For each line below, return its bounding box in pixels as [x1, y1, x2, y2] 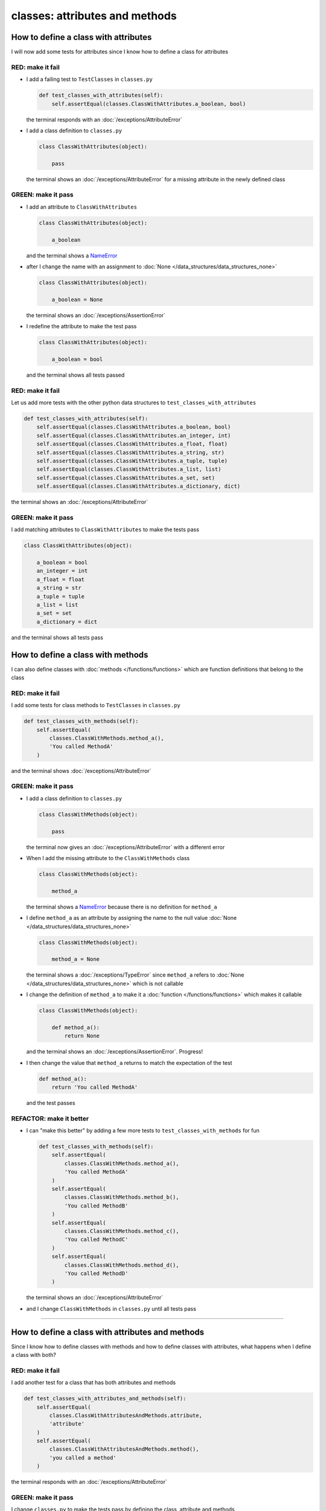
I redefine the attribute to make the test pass [26, 323, 137, 330]
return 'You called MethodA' [51, 1084, 138, 1090]
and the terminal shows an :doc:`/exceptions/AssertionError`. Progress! [26, 1048, 203, 1055]
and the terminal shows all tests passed [26, 371, 125, 378]
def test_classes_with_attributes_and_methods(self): [24, 1395, 187, 1402]
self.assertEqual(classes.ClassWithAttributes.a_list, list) [36, 466, 222, 473]
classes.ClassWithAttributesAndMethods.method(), [49, 1446, 199, 1453]
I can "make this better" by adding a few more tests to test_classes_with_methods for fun [26, 1127, 260, 1134]
